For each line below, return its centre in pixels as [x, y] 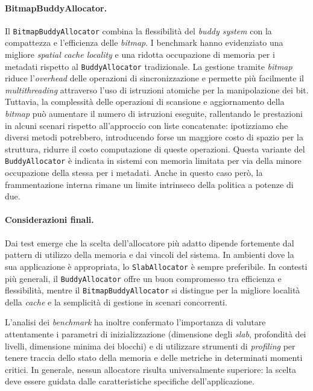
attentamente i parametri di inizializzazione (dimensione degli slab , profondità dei [156, 334]
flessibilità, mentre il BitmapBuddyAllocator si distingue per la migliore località [153, 290]
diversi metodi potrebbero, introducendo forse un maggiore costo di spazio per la [154, 137]
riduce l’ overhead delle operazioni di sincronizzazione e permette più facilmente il [154, 78]
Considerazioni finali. [49, 220]
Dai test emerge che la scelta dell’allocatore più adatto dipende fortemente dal [150, 242]
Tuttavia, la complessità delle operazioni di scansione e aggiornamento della [145, 102]
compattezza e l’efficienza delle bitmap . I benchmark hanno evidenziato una [144, 42]
